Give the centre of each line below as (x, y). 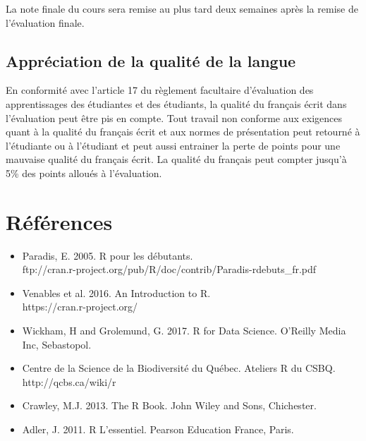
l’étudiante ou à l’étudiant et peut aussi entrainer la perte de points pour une (173, 145)
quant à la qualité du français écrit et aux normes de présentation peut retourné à (183, 132)
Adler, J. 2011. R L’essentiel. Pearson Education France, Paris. (158, 429)
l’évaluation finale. (45, 22)
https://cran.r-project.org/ (80, 307)
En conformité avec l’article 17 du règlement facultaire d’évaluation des (160, 90)
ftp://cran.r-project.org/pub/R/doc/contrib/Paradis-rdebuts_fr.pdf (169, 269)
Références (59, 221)
